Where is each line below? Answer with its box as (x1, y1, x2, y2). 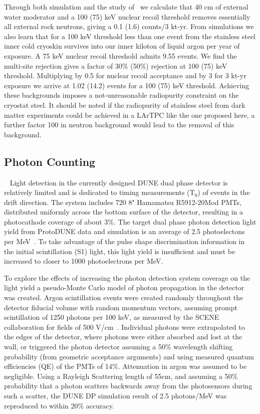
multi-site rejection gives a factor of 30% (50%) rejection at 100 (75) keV (4, 60, 227, 71)
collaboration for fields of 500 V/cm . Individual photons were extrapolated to (4, 321, 245, 332)
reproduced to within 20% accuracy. (4, 400, 114, 410)
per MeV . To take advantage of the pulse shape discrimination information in (4, 236, 245, 247)
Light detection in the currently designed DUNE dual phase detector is (10, 177, 228, 187)
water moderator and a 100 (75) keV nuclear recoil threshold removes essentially (4, 11, 250, 22)
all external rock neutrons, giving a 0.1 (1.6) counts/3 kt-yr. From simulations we (4, 21, 254, 32)
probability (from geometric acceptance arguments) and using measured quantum (4, 351, 254, 361)
